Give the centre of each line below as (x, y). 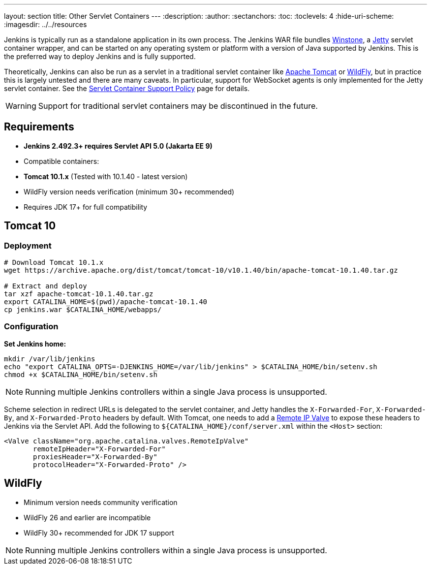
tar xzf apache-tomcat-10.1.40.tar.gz (79, 294)
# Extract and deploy (46, 286)
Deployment (28, 245)
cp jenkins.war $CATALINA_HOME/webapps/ (83, 310)
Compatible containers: (62, 161)
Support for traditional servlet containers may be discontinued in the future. (178, 106)
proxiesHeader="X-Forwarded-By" (95, 457)
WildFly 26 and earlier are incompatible (87, 517)
